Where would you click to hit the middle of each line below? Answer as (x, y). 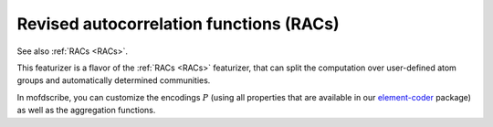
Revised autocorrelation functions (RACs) (178, 24)
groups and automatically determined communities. (114, 80)
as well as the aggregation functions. (86, 111)
